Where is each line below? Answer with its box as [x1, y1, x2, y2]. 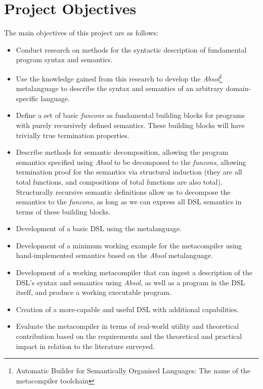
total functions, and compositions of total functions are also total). [16, 176, 223, 187]
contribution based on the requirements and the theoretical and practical [16, 331, 242, 341]
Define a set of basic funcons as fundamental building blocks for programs [16, 110, 245, 120]
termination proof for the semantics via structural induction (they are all [16, 166, 242, 177]
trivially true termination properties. [16, 129, 129, 140]
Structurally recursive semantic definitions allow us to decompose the [16, 186, 231, 197]
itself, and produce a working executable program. [16, 287, 171, 297]
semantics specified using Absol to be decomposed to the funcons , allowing [16, 156, 246, 167]
